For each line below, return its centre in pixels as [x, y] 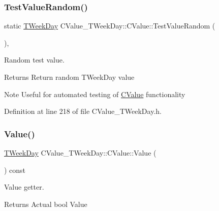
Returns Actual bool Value [46, 204]
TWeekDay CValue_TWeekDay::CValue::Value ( [80, 153]
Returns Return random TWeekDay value [69, 77]
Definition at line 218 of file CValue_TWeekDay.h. [83, 111]
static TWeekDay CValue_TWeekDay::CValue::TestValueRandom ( [110, 26]
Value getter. [24, 187]
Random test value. [34, 60]
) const [15, 170]
